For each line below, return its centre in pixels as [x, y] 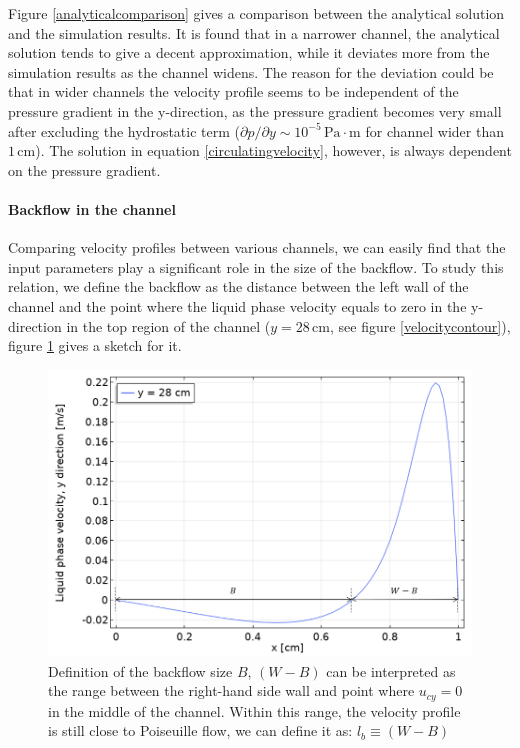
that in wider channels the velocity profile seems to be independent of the [233, 91]
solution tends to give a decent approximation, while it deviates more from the [249, 52]
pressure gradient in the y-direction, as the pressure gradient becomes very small [255, 110]
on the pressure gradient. [84, 169]
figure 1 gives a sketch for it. [95, 345]
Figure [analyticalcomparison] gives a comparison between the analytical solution [256, 13]
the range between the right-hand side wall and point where [231, 690]
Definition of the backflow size [140, 670]
